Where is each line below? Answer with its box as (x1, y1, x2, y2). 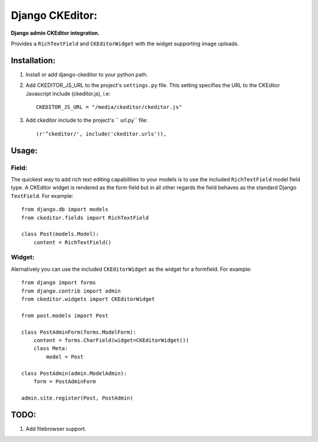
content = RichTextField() (33, 239, 112, 245)
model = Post (46, 353, 84, 360)
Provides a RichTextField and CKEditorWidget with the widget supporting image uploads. (11, 40, 239, 47)
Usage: (11, 145, 38, 155)
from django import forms (21, 280, 97, 286)
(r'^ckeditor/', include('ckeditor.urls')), (36, 130, 167, 137)
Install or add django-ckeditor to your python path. (25, 71, 148, 78)
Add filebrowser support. (25, 425, 87, 432)
